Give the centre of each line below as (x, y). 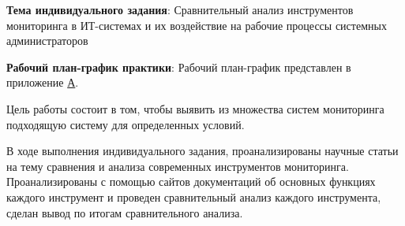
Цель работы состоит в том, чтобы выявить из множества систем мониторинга (195, 108)
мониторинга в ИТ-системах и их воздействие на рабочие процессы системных (197, 25)
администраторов (47, 41)
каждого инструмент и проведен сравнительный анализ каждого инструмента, (194, 196)
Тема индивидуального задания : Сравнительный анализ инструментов (180, 9)
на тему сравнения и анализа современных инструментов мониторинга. (178, 166)
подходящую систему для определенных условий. (126, 124)
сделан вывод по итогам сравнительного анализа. (125, 212)
